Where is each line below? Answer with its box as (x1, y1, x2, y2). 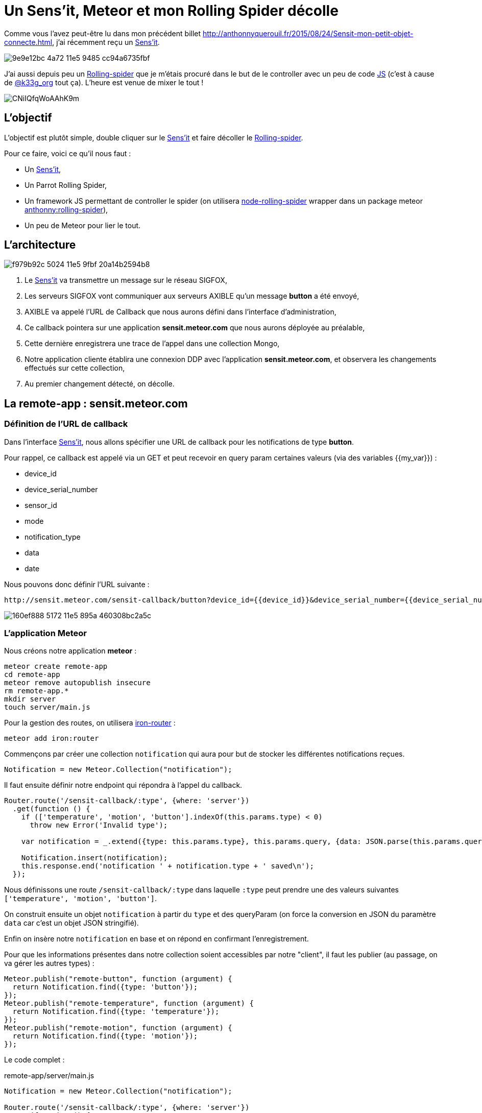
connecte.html (4, 37, 53, 46)
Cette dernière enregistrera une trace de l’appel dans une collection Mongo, (25, 339, 280, 348)
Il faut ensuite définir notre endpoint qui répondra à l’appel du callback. (4, 781, 243, 790)
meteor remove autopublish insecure (4, 679, 151, 687)
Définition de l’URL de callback (4, 419, 128, 429)
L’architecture (4, 238, 76, 252)
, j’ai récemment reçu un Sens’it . (52, 37, 160, 46)
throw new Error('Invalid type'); (30, 821, 168, 830)
